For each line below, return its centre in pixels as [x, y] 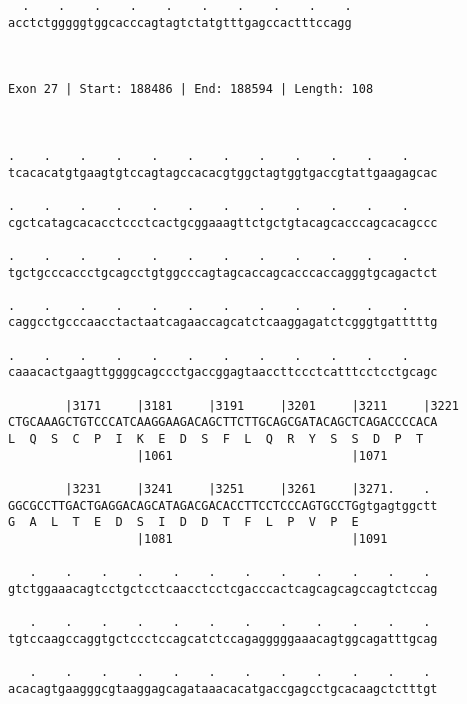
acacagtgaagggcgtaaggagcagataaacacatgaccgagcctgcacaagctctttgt [223, 688]
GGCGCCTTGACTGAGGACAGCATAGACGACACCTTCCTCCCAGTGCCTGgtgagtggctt [223, 505]
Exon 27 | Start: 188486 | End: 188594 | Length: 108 [191, 89]
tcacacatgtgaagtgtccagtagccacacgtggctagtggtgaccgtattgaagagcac [223, 172]
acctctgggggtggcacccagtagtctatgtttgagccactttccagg [180, 22]
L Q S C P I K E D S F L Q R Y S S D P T [216, 439]
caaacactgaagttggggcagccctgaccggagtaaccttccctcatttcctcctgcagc [223, 372]
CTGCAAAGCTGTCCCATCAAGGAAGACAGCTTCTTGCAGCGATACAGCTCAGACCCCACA [223, 422]
